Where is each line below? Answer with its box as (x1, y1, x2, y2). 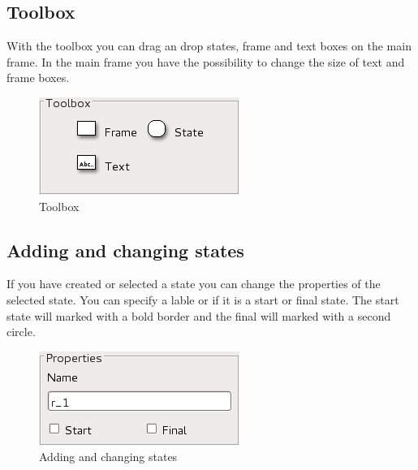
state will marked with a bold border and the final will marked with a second (6, 307, 391, 324)
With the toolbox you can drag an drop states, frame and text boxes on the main (6, 37, 412, 54)
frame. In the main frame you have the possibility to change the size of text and (6, 53, 405, 70)
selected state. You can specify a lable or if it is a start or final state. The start (6, 291, 399, 308)
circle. (6, 323, 36, 340)
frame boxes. (6, 69, 70, 86)
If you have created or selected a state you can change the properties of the (6, 275, 381, 292)
